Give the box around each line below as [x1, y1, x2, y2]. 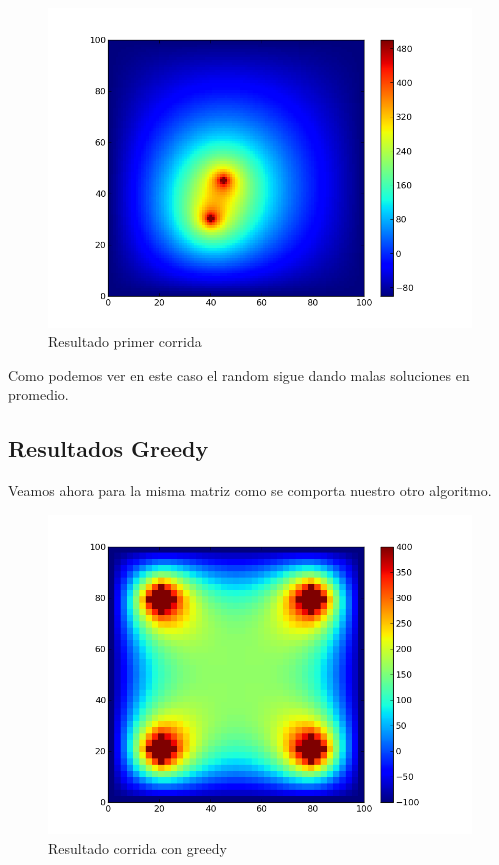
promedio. [8, 384, 69, 405]
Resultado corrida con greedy [48, 837, 227, 858]
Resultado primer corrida [48, 331, 202, 352]
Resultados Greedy [8, 433, 209, 464]
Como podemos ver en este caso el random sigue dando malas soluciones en [8, 364, 470, 385]
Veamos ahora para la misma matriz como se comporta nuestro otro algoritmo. [8, 480, 492, 501]
